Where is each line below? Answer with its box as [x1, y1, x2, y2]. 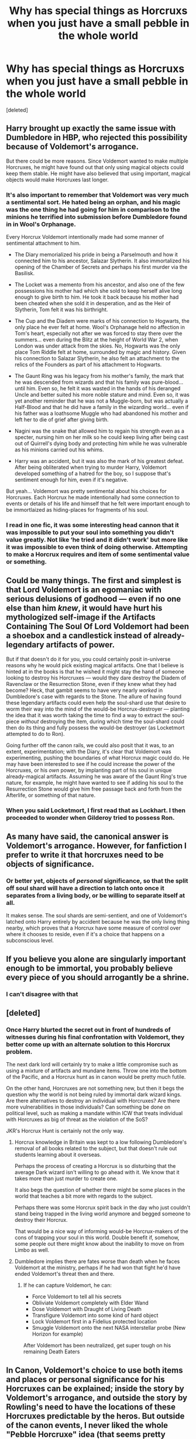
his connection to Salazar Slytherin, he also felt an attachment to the [14, 355, 180, 362]
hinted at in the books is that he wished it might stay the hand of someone [6, 668, 184, 675]
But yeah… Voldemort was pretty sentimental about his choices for [6, 488, 167, 495]
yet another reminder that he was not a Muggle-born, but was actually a [14, 397, 188, 404]
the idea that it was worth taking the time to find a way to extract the [6, 711, 171, 718]
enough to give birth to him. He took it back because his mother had [14, 293, 179, 300]
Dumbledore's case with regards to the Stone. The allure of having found [6, 693, 182, 700]
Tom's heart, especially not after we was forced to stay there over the [14, 330, 183, 337]
